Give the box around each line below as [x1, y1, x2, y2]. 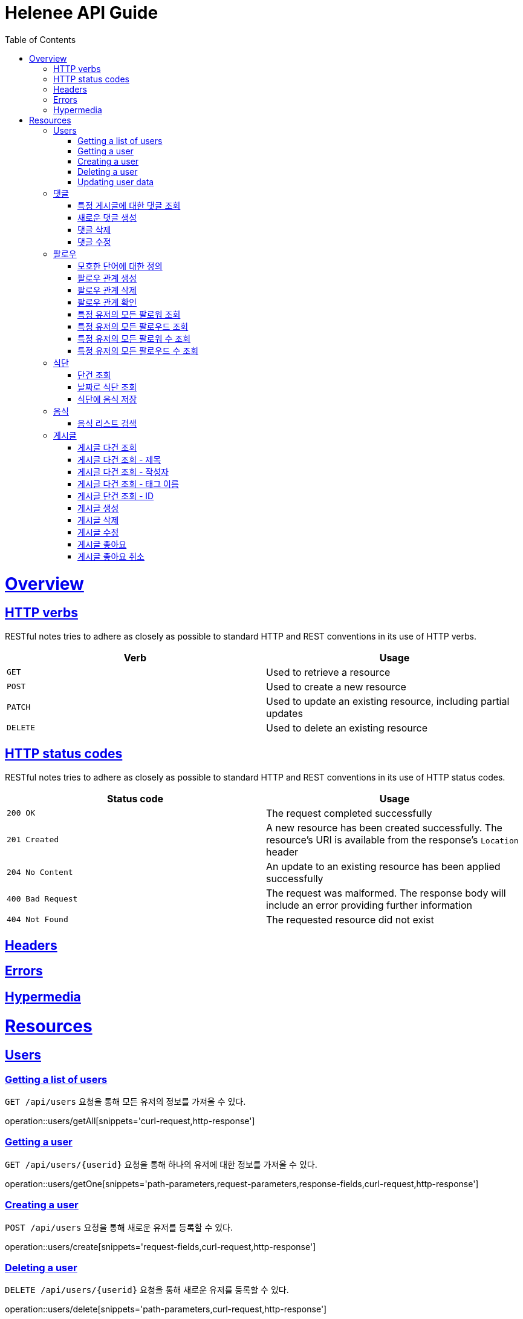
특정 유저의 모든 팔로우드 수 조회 [77, 345, 199, 356]
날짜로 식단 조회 [77, 381, 137, 392]
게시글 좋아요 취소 [77, 551, 145, 561]
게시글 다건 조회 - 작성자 [77, 466, 169, 477]
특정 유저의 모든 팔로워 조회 [77, 309, 181, 319]
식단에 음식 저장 [77, 393, 137, 404]
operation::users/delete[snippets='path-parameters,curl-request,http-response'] [5, 1304, 327, 1315]
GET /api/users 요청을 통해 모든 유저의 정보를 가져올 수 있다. [5, 1096, 246, 1107]
